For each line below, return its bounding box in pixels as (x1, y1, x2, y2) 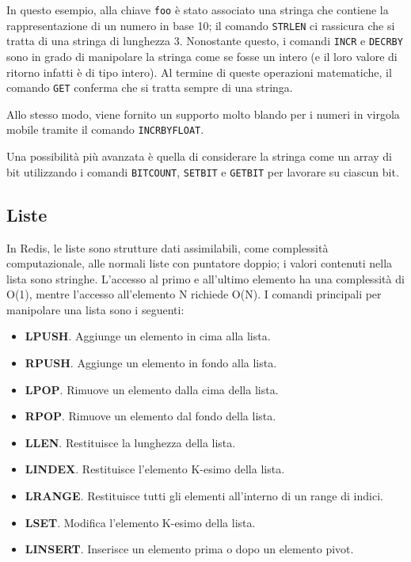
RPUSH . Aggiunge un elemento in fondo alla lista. (25, 355, 277, 371)
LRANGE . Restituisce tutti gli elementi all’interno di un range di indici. (25, 488, 383, 504)
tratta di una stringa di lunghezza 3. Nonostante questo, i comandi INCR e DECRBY (6, 32, 403, 49)
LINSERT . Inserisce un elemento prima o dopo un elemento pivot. (25, 541, 354, 557)
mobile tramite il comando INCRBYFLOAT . (6, 121, 204, 138)
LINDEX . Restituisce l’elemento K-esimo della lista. (25, 461, 285, 477)
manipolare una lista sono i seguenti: (6, 301, 185, 317)
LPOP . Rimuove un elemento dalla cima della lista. (25, 381, 279, 397)
